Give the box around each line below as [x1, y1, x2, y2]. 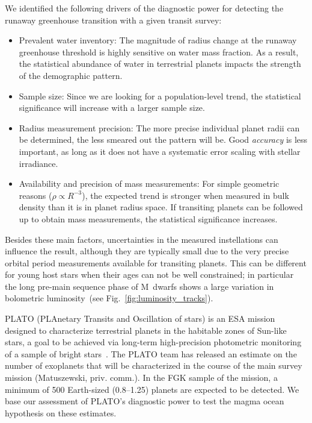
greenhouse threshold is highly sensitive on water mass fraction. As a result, [19, 45, 299, 58]
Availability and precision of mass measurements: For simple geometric [19, 177, 280, 190]
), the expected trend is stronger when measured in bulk [82, 189, 289, 201]
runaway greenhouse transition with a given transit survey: [5, 13, 222, 26]
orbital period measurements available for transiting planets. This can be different [5, 256, 307, 269]
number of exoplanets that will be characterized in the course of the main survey [5, 359, 302, 372]
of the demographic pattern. [19, 69, 123, 81]
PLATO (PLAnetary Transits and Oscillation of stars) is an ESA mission [5, 312, 275, 325]
